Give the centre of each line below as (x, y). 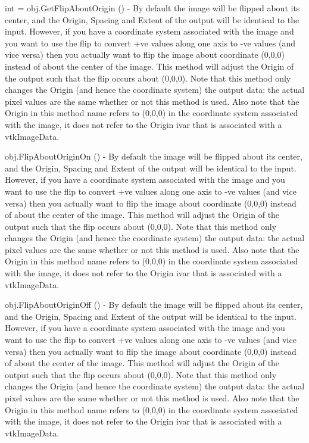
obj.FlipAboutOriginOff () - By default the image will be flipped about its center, (154, 305)
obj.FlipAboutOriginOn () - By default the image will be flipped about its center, (154, 156)
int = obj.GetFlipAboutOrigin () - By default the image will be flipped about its (152, 8)
